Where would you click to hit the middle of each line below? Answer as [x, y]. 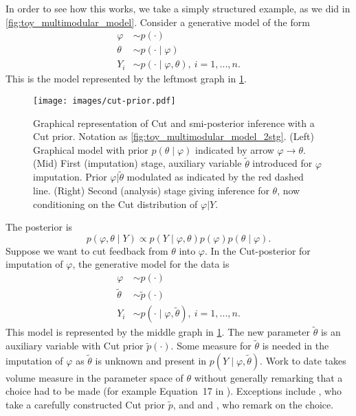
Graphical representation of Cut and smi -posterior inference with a [174, 123]
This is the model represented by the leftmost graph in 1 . [126, 79]
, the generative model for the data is [151, 264]
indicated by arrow [235, 149]
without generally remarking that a [268, 377]
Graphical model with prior [91, 149]
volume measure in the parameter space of [94, 377]
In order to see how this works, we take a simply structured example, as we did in [178, 8]
